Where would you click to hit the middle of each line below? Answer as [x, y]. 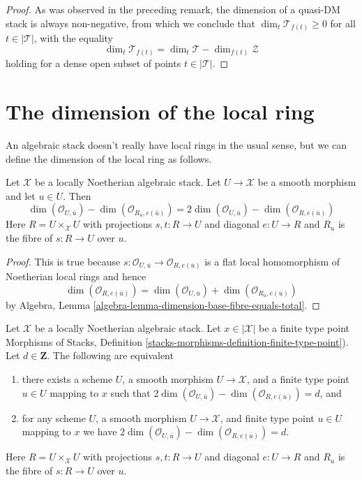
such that [130, 392]
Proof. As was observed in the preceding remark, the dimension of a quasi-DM [173, 9]
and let [21, 195]
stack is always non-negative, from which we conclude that [131, 23]
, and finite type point [267, 417]
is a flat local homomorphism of [272, 261]
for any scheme [54, 417]
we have [100, 431]
